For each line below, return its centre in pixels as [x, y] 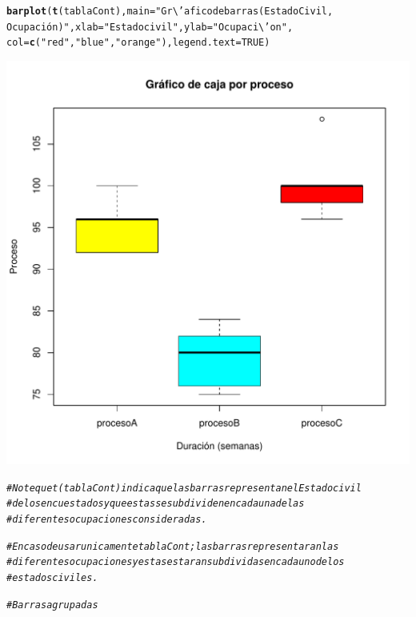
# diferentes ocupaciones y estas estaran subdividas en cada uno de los [176, 562]
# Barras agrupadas [52, 605]
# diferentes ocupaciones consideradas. [107, 519]
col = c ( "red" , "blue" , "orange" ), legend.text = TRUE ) [138, 43]
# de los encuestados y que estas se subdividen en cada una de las [156, 504]
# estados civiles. [52, 577]
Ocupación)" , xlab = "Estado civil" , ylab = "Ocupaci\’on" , [150, 27]
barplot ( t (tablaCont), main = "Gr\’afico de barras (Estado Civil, [170, 11]
